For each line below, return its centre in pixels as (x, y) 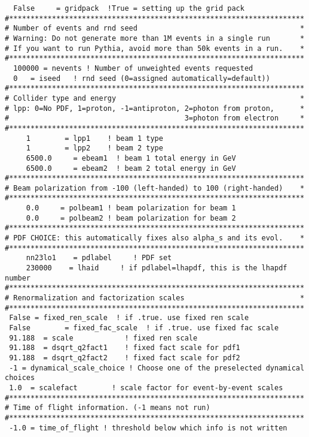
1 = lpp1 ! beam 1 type (94, 138)
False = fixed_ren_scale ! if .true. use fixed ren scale (129, 318)
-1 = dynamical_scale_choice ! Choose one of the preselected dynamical (157, 368)
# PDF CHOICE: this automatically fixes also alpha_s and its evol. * (155, 238)
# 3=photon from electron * (155, 118)
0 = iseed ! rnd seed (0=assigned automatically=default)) (142, 78)
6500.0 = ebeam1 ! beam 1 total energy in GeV (131, 158)
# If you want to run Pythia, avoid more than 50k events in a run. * (155, 48)
